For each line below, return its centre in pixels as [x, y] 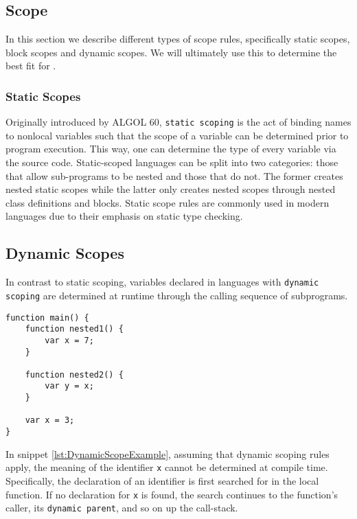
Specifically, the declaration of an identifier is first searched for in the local [162, 481]
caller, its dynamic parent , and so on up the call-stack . [122, 508]
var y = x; [69, 386]
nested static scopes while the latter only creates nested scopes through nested [171, 189]
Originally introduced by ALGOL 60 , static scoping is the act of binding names [178, 122]
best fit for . [31, 66]
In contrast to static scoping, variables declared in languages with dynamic [162, 282]
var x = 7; [69, 340]
